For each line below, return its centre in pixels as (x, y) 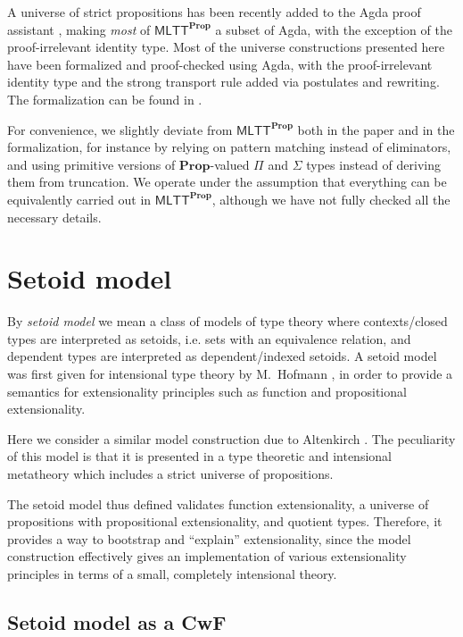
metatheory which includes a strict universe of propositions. (170, 474)
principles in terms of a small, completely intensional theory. (172, 573)
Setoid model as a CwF (117, 621)
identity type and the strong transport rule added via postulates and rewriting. (223, 82)
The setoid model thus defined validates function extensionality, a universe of (218, 503)
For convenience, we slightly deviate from (120, 129)
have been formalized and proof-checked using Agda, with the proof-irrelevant (220, 64)
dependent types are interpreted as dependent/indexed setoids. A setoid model (222, 356)
